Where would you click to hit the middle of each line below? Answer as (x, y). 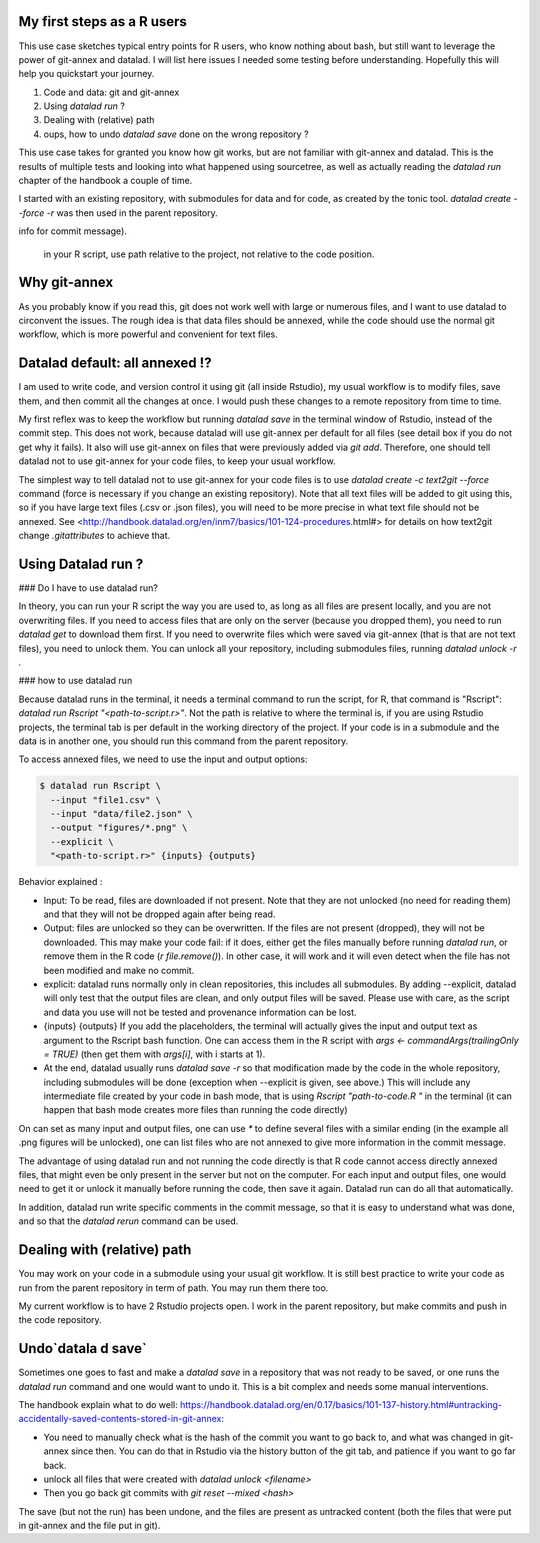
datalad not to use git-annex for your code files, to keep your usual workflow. (177, 461)
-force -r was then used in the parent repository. (118, 212)
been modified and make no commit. (119, 970)
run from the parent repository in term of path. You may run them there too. (173, 1287)
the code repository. (60, 1320)
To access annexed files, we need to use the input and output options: (163, 759)
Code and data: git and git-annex (111, 92)
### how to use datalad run (75, 681)
